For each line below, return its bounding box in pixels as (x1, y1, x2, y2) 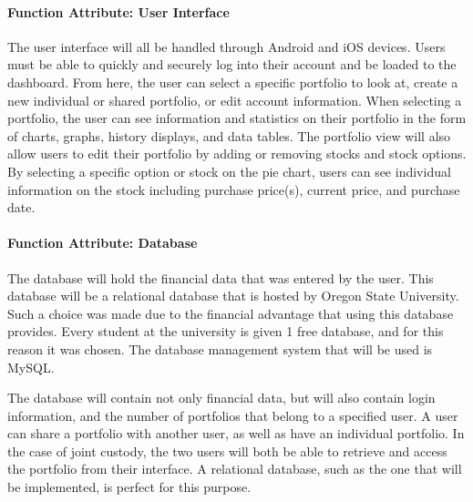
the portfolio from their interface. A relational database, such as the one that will (7, 459, 462, 478)
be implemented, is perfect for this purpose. (7, 477, 252, 497)
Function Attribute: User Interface (7, 2, 230, 21)
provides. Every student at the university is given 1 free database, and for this (7, 322, 444, 341)
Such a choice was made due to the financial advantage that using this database (7, 303, 454, 323)
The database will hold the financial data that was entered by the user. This (7, 268, 434, 287)
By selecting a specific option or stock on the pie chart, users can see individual (7, 161, 451, 180)
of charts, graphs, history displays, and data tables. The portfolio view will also (7, 126, 451, 145)
